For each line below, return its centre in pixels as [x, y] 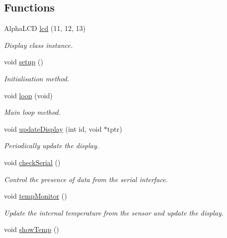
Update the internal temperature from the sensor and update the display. [114, 212]
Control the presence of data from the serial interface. [86, 179]
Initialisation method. [37, 78]
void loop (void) [28, 95]
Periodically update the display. [52, 145]
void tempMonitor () [36, 196]
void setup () [24, 62]
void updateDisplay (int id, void [53, 128]
